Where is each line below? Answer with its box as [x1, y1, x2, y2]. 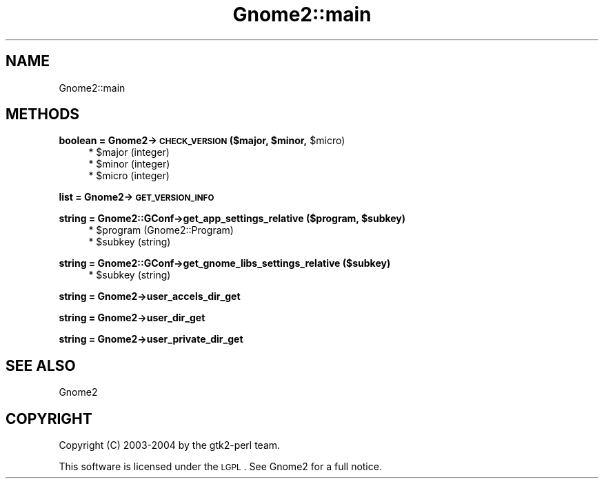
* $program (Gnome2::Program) [88, 224, 234, 236]
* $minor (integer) [88, 158, 170, 170]
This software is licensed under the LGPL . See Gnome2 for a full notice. [59, 461, 382, 473]
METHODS [6, 105, 80, 123]
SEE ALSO [6, 356, 76, 374]
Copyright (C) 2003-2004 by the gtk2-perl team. [59, 439, 281, 452]
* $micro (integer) [88, 170, 170, 182]
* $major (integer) [88, 146, 170, 159]
